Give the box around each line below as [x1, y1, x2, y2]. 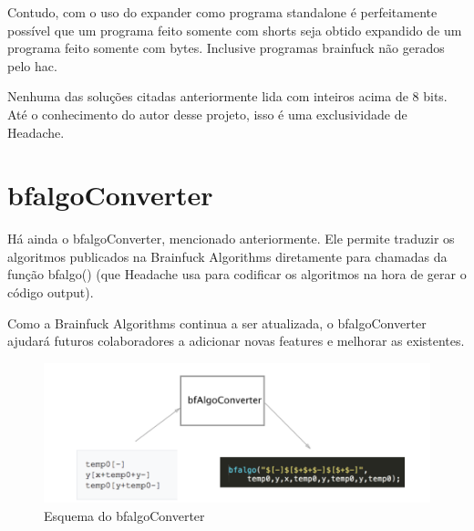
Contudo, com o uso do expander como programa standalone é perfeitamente [7, 3, 438, 21]
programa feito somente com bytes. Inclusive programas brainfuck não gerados [7, 38, 445, 57]
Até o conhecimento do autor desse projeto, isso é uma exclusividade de [7, 104, 407, 123]
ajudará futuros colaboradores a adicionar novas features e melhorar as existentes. [7, 331, 465, 350]
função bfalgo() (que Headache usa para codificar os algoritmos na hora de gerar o [7, 265, 467, 284]
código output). [7, 283, 94, 302]
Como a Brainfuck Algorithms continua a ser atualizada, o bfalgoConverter [7, 313, 427, 332]
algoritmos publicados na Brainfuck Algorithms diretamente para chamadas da [7, 246, 448, 265]
